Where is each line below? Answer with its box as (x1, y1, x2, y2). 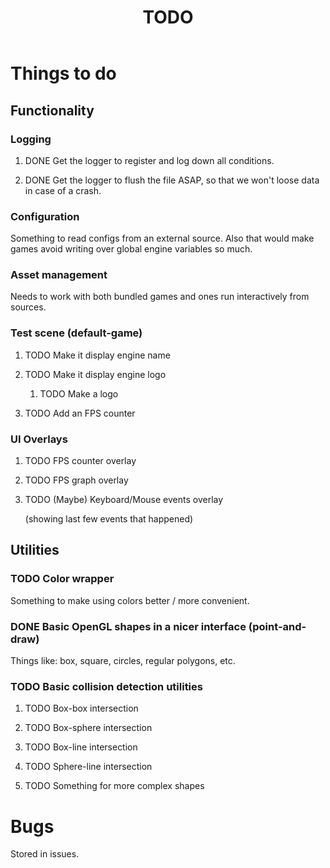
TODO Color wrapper (10, 572, 115, 586)
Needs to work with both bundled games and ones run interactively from (10, 291, 310, 303)
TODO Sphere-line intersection (24, 761, 153, 773)
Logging (10, 132, 52, 146)
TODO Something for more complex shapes (24, 780, 205, 792)
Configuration (10, 209, 80, 223)
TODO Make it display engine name (24, 349, 171, 361)
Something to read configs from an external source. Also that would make (10, 232, 315, 245)
